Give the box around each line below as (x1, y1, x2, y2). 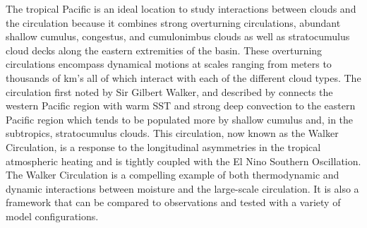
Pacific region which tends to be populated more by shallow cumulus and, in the (6, 112, 354, 126)
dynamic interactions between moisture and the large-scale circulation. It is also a (6, 181, 359, 196)
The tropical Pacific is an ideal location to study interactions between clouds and (6, 1, 356, 16)
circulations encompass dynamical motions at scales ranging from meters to (6, 56, 332, 71)
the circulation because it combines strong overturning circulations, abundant (6, 15, 341, 30)
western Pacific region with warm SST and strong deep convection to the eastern (6, 98, 356, 113)
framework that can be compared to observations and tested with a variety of (6, 195, 341, 210)
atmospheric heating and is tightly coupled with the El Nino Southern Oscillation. (6, 153, 361, 168)
